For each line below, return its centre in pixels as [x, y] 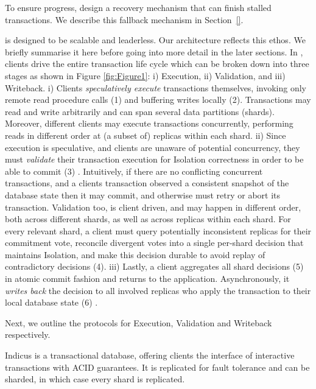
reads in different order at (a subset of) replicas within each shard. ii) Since [146, 135]
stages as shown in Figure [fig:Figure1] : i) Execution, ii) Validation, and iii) [145, 75]
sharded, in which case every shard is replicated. [95, 379]
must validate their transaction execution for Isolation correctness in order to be [154, 159]
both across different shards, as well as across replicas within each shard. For [148, 219]
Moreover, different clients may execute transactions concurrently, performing [149, 123]
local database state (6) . [51, 302]
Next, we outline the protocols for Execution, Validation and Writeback [139, 322]
